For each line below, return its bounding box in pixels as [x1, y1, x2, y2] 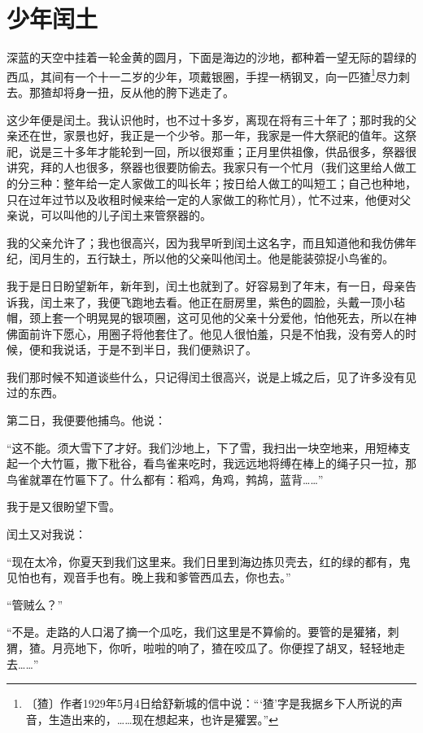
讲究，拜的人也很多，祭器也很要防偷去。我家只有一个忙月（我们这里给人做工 [7, 159, 416, 176]
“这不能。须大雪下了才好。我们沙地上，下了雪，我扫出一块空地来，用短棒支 [7, 438, 411, 456]
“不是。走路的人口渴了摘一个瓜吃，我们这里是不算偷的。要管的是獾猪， [7, 623, 388, 640]
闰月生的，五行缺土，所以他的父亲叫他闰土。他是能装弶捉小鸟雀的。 [28, 250, 394, 267]
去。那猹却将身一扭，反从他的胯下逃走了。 [7, 83, 234, 100]
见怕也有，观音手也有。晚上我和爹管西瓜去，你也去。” [7, 569, 291, 586]
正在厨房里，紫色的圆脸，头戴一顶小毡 [199, 293, 405, 310]
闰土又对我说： [7, 526, 86, 543]
